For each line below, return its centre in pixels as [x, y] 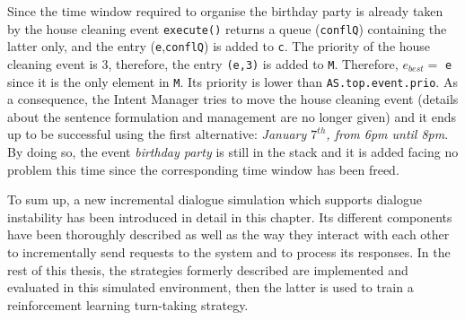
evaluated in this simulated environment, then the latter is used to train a [211, 287]
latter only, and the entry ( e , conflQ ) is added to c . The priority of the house [219, 46]
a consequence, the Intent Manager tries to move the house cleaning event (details [233, 99]
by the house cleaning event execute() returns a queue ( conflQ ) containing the [227, 28]
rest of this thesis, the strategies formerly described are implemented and [208, 269]
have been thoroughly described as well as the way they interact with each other [228, 234]
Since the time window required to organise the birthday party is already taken [225, 11]
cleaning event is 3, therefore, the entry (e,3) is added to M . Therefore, [203, 63]
